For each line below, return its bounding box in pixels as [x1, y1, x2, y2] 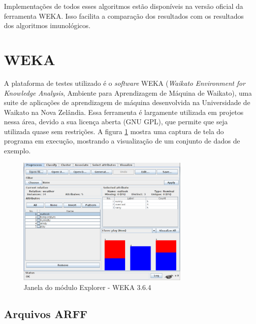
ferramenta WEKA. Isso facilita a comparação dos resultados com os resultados [4, 10, 244, 21]
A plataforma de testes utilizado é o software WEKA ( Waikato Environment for [4, 77, 246, 88]
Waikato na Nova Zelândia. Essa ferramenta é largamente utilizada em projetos [4, 107, 244, 117]
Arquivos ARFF [4, 306, 88, 321]
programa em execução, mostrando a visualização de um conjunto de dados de [4, 136, 240, 146]
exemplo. [4, 145, 31, 156]
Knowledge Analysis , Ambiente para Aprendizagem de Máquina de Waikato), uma [4, 87, 252, 98]
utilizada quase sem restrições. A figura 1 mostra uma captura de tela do [4, 126, 224, 136]
